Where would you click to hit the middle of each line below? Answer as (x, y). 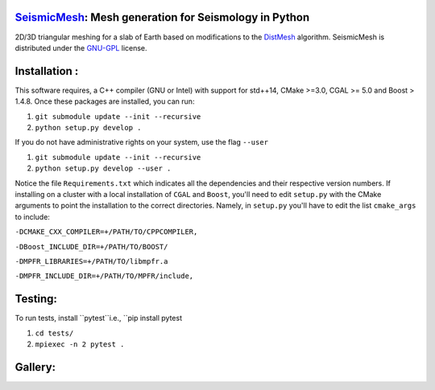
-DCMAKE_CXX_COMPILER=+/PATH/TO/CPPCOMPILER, (106, 232)
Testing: (36, 299)
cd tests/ (54, 333)
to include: (32, 216)
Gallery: (35, 367)
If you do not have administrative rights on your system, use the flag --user (142, 142)
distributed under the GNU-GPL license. (81, 47)
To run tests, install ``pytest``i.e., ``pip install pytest (99, 318)
